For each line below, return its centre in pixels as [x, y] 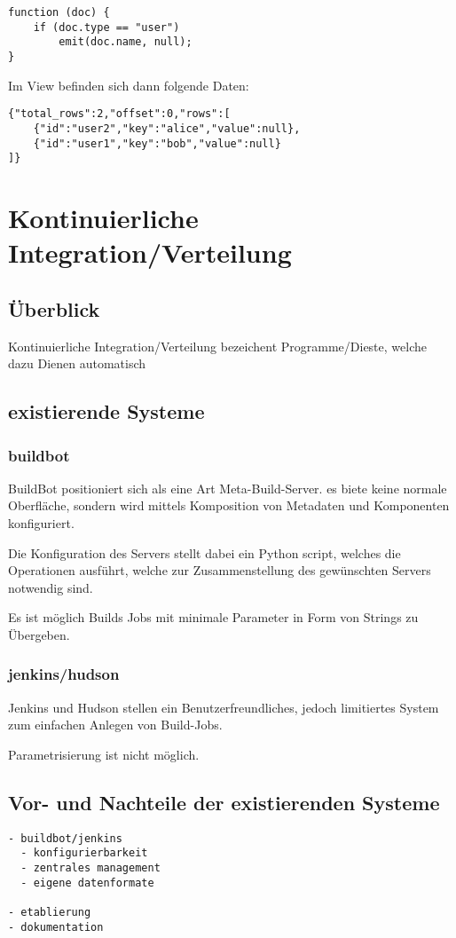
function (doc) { [59, 12]
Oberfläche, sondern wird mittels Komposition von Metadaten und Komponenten [229, 505]
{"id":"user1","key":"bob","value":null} [157, 143]
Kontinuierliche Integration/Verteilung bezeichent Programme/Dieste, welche [217, 346]
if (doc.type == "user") [106, 27]
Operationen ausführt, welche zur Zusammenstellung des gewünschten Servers [220, 570]
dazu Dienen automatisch [77, 363]
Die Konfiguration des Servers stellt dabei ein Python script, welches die [204, 552]
